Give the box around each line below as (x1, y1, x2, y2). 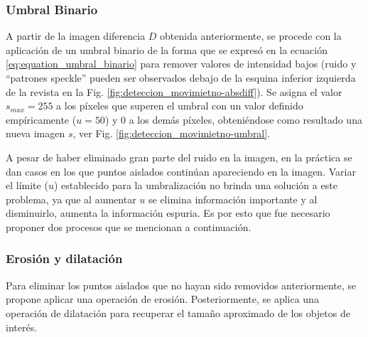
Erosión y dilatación (6, 250, 123, 267)
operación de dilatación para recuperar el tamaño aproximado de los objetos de (6, 305, 350, 320)
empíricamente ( (6, 112, 77, 127)
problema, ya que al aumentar (6, 191, 136, 206)
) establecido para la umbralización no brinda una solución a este (53, 178, 337, 193)
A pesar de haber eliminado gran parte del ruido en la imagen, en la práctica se (6, 149, 352, 164)
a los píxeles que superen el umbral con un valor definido (56, 98, 303, 113)
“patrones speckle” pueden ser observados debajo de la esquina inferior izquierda (6, 70, 356, 85)
